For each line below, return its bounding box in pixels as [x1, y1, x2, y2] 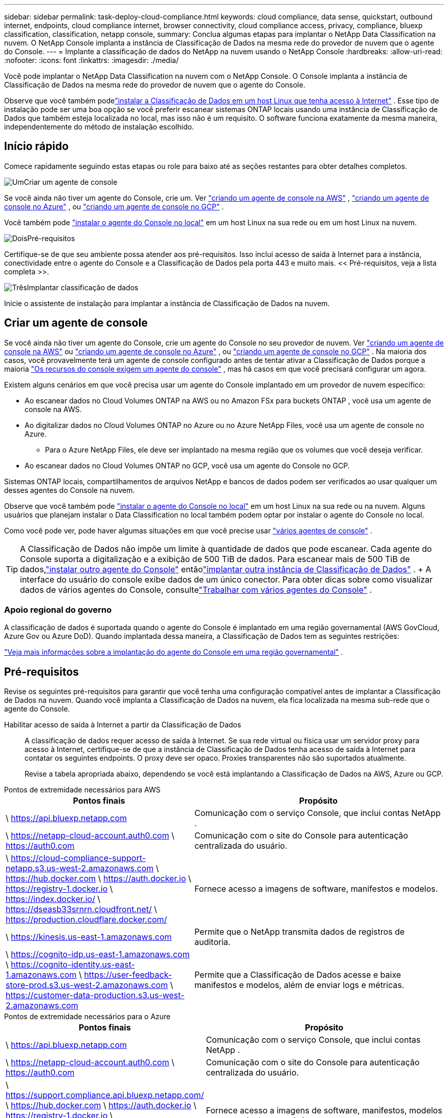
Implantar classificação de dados [27, 283, 139, 292]
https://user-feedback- [84, 970, 172, 980]
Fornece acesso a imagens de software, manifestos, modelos [206, 1105, 442, 1116]
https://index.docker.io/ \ [6, 894, 101, 905]
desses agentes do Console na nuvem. [4, 485, 135, 494]
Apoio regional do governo [4, 605, 112, 615]
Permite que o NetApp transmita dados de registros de [194, 927, 405, 937]
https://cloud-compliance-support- [11, 853, 146, 864]
